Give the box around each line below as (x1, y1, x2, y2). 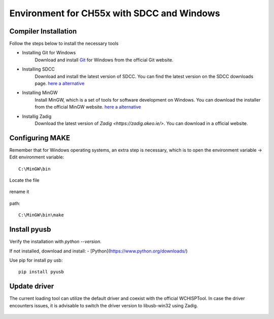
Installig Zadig (22, 113, 52, 119)
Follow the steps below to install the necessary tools (9, 41, 119, 47)
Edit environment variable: (9, 154, 64, 160)
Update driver (9, 282, 54, 291)
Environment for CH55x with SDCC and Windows (9, 8, 220, 19)
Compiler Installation (9, 27, 77, 36)
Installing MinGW (22, 89, 58, 96)
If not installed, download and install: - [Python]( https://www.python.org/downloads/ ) (9, 248, 188, 254)
